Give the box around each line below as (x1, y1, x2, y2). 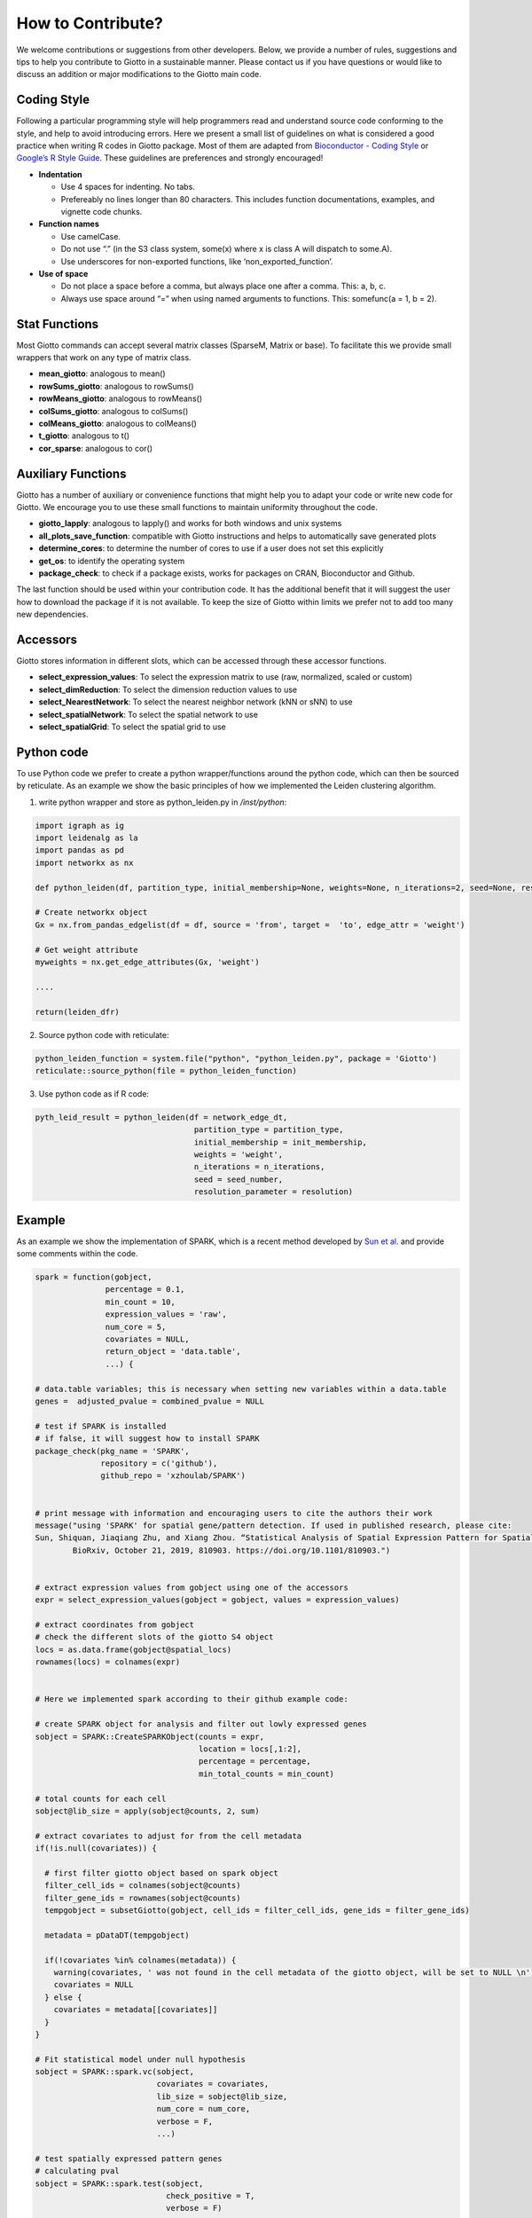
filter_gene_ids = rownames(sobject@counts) (44, 1892, 241, 1903)
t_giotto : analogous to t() (38, 430, 130, 441)
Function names (38, 218, 99, 230)
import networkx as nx (35, 857, 134, 868)
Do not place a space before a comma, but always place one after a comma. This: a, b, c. (60, 280, 387, 292)
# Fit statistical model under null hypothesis (35, 2054, 246, 2065)
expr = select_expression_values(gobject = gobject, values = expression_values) (35, 1595, 401, 1605)
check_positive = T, (165, 2191, 255, 2200)
